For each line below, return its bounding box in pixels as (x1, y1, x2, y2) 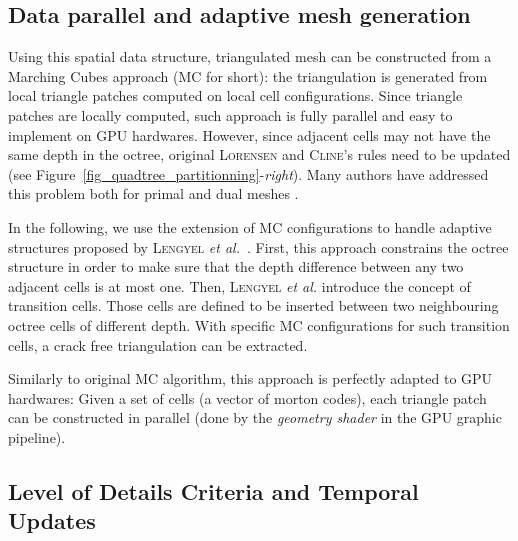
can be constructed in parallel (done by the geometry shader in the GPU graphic (8, 407, 502, 428)
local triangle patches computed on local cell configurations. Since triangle (8, 85, 463, 106)
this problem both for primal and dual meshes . (8, 183, 299, 204)
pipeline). (8, 426, 66, 447)
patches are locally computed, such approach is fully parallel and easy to (8, 104, 453, 125)
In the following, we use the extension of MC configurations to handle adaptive (8, 216, 492, 237)
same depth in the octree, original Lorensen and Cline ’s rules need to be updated (8, 144, 511, 165)
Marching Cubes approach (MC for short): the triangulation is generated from (8, 65, 488, 86)
